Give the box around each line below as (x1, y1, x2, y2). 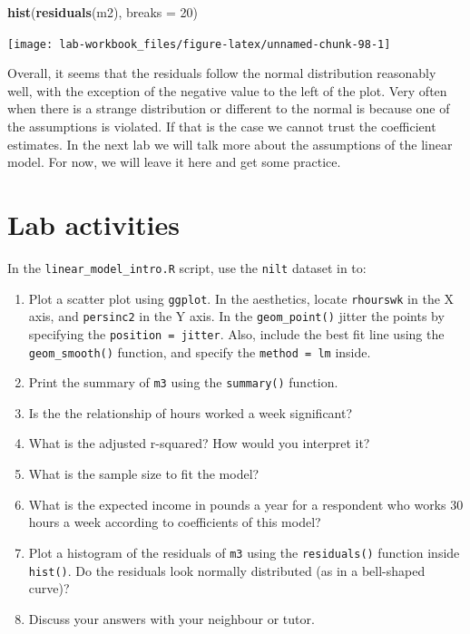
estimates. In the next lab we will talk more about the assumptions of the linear (7, 134, 453, 153)
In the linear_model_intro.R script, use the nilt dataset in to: (7, 258, 367, 277)
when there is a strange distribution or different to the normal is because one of (7, 99, 450, 118)
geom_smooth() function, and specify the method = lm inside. (28, 342, 371, 361)
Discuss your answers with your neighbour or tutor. (28, 609, 315, 628)
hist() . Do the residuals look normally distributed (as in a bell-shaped (28, 561, 426, 580)
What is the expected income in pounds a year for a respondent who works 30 (28, 494, 464, 513)
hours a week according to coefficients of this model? (28, 512, 321, 532)
